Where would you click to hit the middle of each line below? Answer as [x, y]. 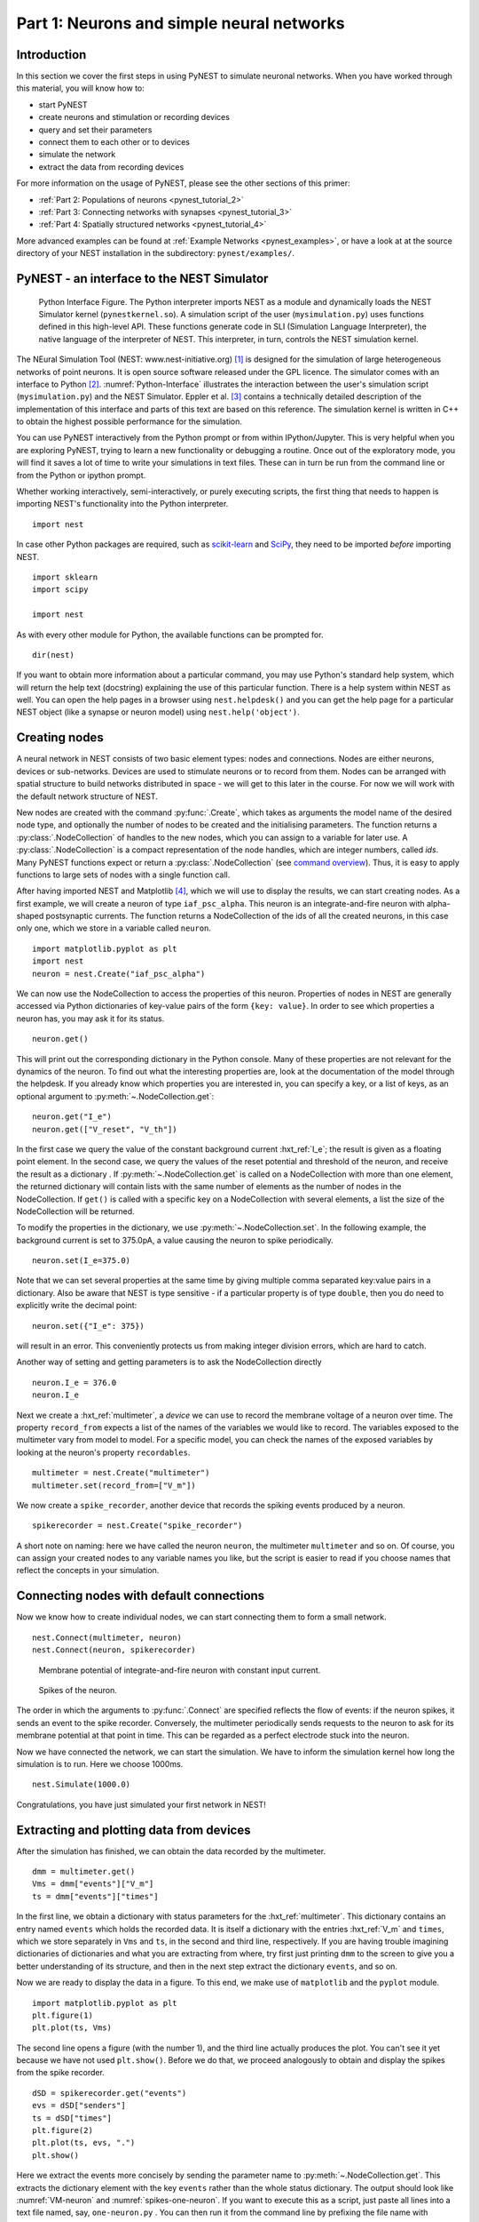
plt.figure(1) [63, 2015]
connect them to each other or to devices [114, 142]
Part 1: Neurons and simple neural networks [181, 23]
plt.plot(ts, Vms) [72, 2028]
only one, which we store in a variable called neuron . [114, 928]
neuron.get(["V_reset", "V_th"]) [105, 1129]
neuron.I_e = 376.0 [75, 1383]
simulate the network [77, 155]
